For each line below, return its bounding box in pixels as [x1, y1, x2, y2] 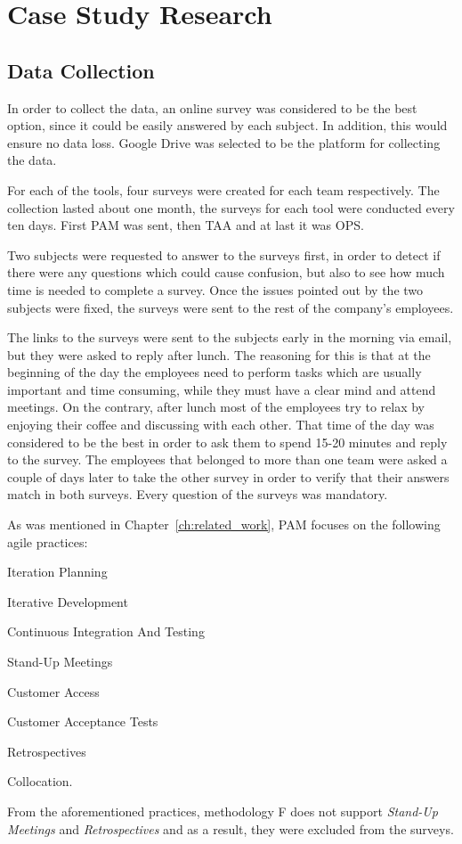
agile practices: [7, 532, 88, 551]
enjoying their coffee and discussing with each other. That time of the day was [7, 415, 434, 434]
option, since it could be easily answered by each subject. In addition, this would [7, 116, 448, 135]
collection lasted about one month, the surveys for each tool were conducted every [7, 198, 455, 217]
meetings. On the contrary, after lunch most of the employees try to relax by [7, 397, 426, 416]
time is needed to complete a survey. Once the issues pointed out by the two [7, 280, 424, 299]
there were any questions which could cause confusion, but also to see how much [7, 263, 445, 282]
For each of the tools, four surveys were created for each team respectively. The [7, 180, 440, 199]
